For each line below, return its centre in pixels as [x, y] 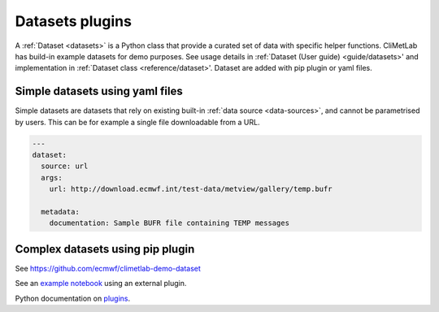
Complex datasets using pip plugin [105, 249]
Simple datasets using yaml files [99, 91]
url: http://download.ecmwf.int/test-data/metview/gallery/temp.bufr [191, 189]
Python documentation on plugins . [73, 298]
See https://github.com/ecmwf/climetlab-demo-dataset [108, 268]
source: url [65, 166]
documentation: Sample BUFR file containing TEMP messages [170, 223]
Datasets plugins [73, 21]
